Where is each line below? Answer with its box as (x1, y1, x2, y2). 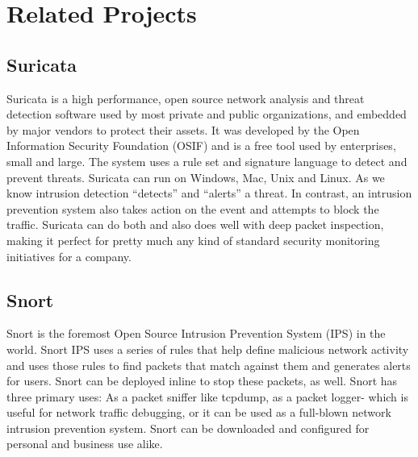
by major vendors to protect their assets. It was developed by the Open (6, 121, 360, 138)
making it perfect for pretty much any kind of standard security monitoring (6, 231, 380, 248)
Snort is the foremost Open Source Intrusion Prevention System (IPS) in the (6, 325, 386, 342)
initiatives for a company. (6, 247, 132, 264)
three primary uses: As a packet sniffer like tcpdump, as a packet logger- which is (6, 388, 408, 405)
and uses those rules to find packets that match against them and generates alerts (6, 356, 411, 373)
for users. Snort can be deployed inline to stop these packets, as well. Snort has (6, 372, 398, 389)
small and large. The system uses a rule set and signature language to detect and (6, 152, 408, 169)
